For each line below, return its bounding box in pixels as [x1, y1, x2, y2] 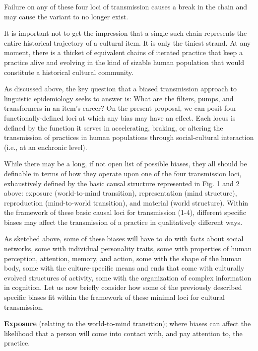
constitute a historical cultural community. [4, 67, 133, 77]
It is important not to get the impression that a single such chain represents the [4, 28, 247, 38]
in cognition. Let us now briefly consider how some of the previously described [4, 282, 242, 292]
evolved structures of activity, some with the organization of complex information [4, 272, 252, 282]
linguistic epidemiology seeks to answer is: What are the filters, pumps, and [4, 93, 234, 103]
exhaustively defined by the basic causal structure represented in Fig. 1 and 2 [4, 178, 240, 188]
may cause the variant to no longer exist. [4, 11, 129, 21]
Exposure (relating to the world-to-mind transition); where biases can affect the [4, 318, 251, 329]
